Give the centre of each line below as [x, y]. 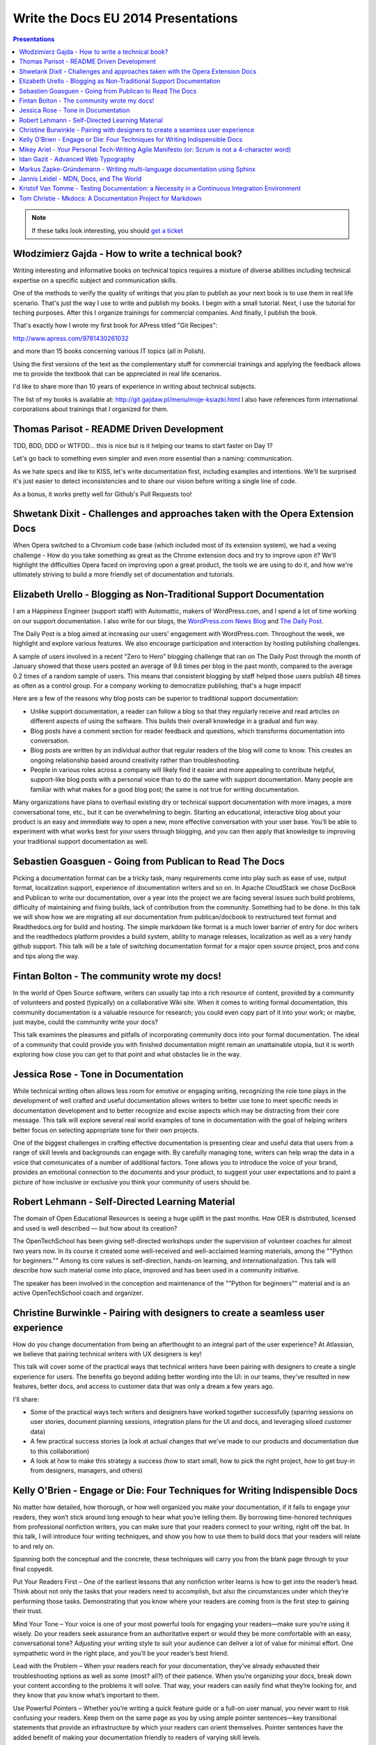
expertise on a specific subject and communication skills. [95, 280]
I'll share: [26, 1399]
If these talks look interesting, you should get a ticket [108, 230]
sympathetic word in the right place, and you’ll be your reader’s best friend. [121, 1653]
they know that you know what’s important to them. [86, 1695]
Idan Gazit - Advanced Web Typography [77, 159]
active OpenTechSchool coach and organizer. [78, 1293]
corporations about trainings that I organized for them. [91, 409]
